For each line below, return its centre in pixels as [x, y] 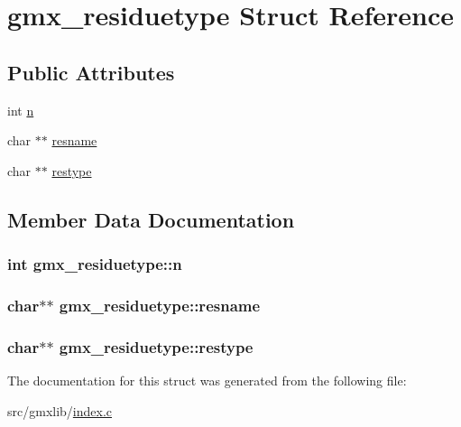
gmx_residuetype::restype [156, 346]
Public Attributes [91, 72]
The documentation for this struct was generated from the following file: [207, 381]
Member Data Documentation [151, 219]
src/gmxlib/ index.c [60, 410]
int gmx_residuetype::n [95, 264]
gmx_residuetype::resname [160, 305]
